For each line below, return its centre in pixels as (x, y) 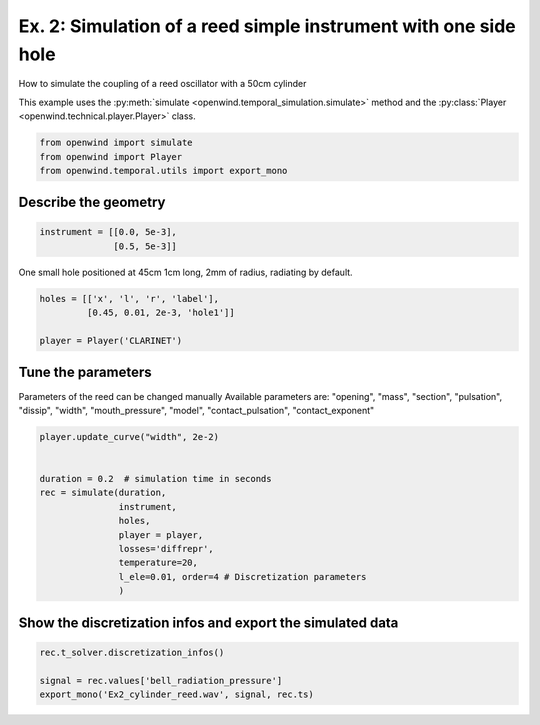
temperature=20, (158, 563)
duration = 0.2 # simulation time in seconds (155, 479)
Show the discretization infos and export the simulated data (208, 622)
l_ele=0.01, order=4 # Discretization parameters (242, 576)
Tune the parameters (85, 372)
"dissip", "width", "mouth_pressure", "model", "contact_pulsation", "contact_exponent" (196, 410)
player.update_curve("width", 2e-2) (129, 436)
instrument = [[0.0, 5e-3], (108, 232)
